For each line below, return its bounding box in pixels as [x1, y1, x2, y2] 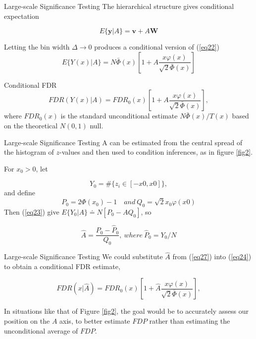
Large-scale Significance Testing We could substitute [4, 251, 163, 262]
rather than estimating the [149, 315, 230, 326]
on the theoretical [4, 120, 58, 130]
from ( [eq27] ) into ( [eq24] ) [172, 251, 252, 262]
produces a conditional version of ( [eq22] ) [94, 42, 219, 52]
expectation [4, 10, 39, 21]
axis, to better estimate [59, 315, 130, 326]
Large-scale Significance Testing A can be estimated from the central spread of [4, 137, 243, 147]
